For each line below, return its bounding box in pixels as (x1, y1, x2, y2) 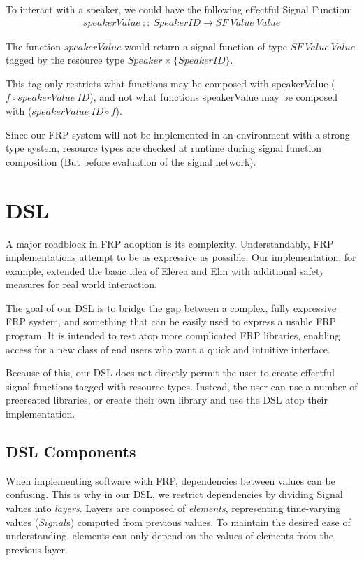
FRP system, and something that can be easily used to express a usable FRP (6, 314, 337, 329)
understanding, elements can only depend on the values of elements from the (6, 528, 333, 543)
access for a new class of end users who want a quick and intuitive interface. (6, 341, 330, 356)
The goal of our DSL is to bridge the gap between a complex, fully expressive (6, 300, 337, 315)
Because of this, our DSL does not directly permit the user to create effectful (6, 365, 335, 380)
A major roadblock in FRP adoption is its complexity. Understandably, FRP (6, 236, 334, 250)
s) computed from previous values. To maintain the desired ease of (66, 514, 351, 529)
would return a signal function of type (124, 38, 288, 53)
